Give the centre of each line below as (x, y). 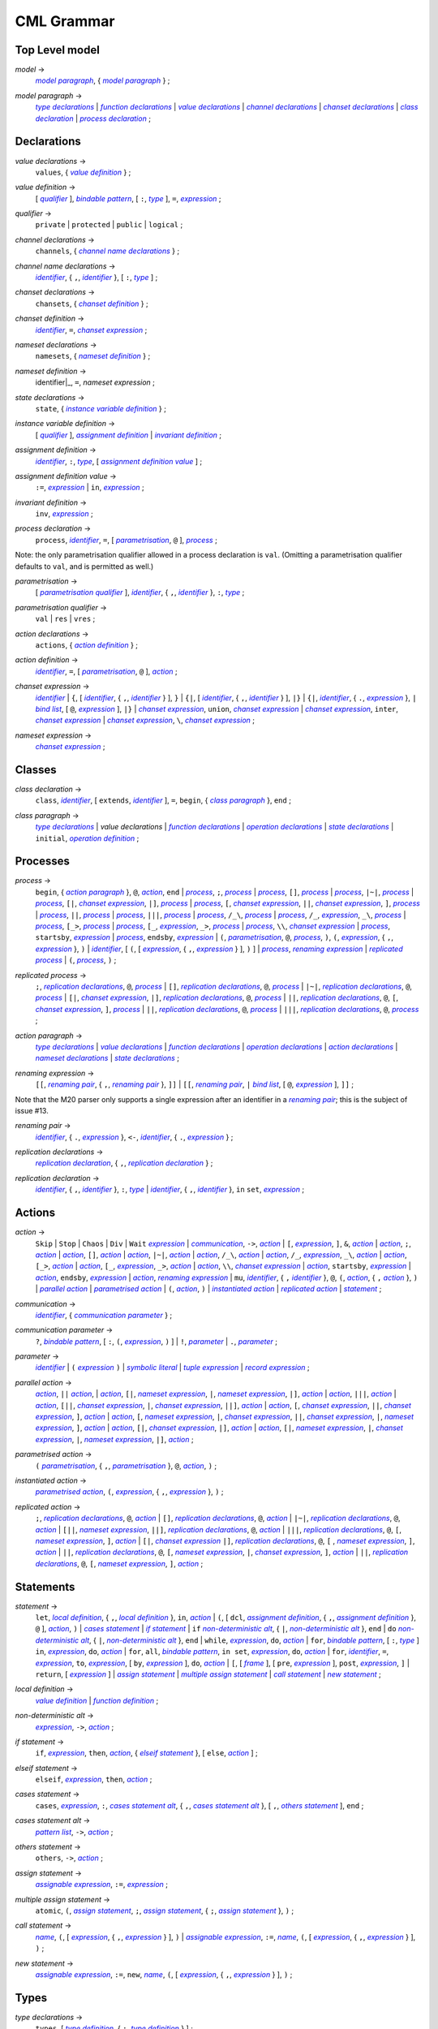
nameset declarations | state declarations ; (107, 1058)
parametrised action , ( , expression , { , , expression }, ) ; (129, 1492)
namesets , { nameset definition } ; (93, 356)
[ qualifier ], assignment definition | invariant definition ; (129, 435)
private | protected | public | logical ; (109, 225)
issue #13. (32, 1110)
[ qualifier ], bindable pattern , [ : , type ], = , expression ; (129, 198)
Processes (43, 862)
